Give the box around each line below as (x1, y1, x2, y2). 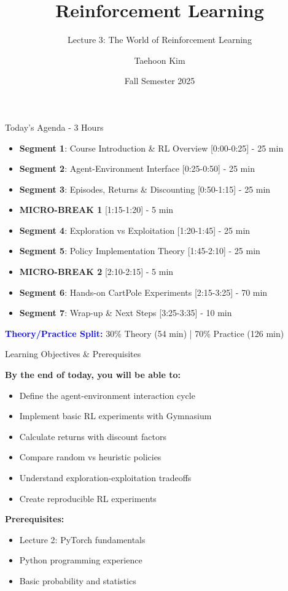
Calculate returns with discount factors (19, 430, 166, 442)
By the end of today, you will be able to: (5, 368, 181, 381)
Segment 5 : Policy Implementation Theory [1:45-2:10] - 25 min (19, 244, 260, 257)
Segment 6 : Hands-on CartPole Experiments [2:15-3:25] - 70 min (19, 285, 268, 298)
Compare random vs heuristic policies (19, 450, 162, 463)
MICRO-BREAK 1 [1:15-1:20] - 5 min (19, 203, 174, 216)
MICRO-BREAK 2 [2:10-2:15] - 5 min (19, 265, 174, 278)
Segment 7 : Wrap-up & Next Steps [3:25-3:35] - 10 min (19, 306, 232, 319)
